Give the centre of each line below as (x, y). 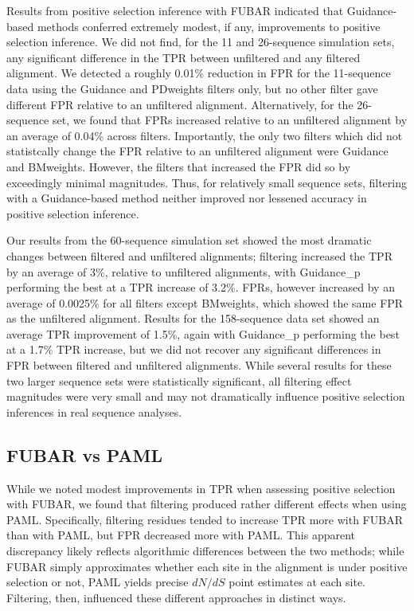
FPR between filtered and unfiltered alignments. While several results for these (199, 365)
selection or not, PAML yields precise (98, 582)
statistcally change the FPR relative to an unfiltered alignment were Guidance (197, 151)
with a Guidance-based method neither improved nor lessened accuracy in (187, 198)
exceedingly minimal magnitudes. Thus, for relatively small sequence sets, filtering (207, 182)
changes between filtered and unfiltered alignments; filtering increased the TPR (199, 255)
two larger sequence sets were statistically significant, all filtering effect (179, 380)
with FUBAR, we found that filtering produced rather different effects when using (207, 504)
